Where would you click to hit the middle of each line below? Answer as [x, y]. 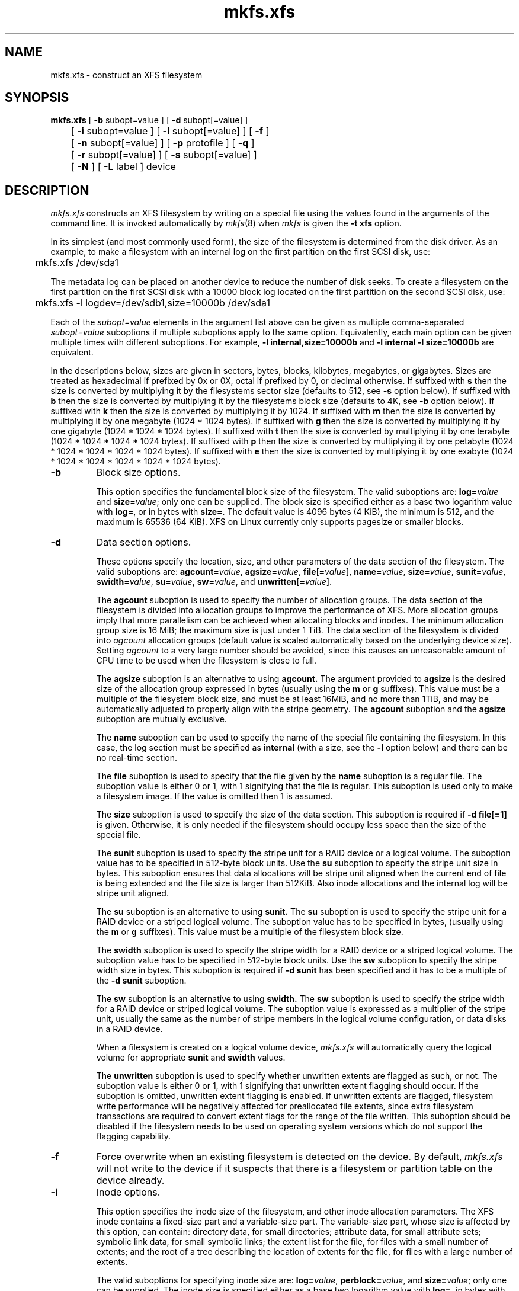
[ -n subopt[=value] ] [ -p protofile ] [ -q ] [163, 143]
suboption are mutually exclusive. [161, 719]
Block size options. [138, 472]
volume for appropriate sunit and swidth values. [191, 1058]
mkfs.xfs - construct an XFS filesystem [126, 75]
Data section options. [144, 542]
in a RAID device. [129, 1029]
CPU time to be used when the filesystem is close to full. [206, 661]
